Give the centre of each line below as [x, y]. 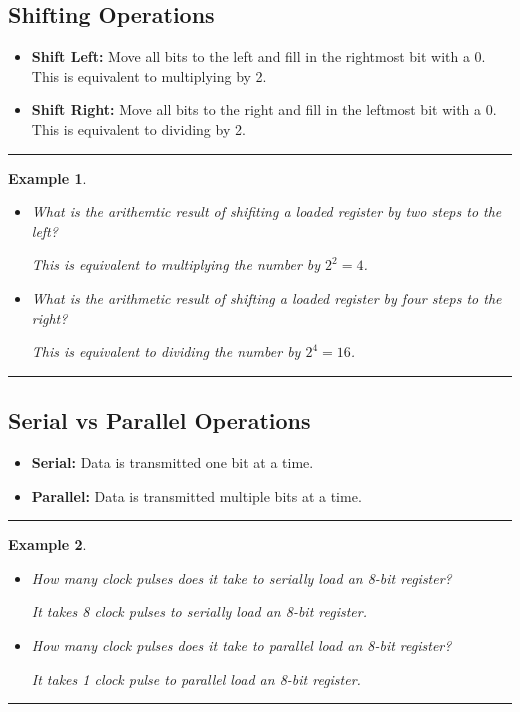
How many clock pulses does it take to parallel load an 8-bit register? [241, 644]
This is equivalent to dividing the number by [166, 351]
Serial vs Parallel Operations [159, 420]
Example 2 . [47, 544]
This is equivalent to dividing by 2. [138, 128]
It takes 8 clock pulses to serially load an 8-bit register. [199, 611]
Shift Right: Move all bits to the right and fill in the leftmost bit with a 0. [264, 109]
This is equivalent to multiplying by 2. [149, 75]
